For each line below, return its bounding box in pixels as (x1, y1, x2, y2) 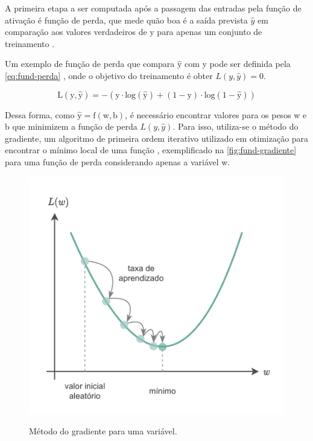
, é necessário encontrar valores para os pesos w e (125, 108, 307, 121)
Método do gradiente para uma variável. (29, 425, 177, 437)
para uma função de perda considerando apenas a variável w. (5, 155, 230, 168)
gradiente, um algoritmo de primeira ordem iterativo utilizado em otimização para (5, 132, 309, 144)
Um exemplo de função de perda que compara (5, 57, 175, 70)
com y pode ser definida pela (184, 57, 291, 70)
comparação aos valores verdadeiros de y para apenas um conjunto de (5, 25, 262, 38)
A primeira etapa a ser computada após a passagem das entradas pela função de (5, 2, 302, 14)
